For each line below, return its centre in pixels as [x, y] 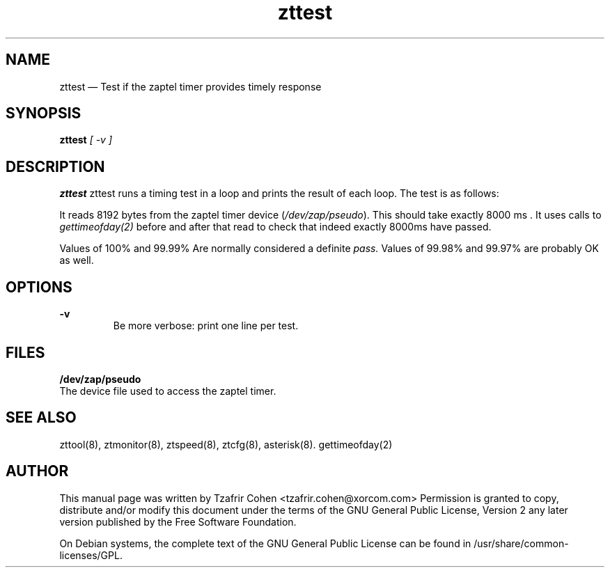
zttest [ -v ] [86, 140]
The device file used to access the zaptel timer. [168, 391]
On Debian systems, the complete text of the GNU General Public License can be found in [265, 543]
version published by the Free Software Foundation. [178, 521]
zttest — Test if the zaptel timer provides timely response [190, 86]
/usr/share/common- [521, 543]
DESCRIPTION [55, 166]
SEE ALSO [41, 418]
